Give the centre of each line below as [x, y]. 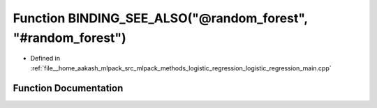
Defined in [45, 59]
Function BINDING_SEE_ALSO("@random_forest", [161, 18]
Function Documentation [68, 88]
